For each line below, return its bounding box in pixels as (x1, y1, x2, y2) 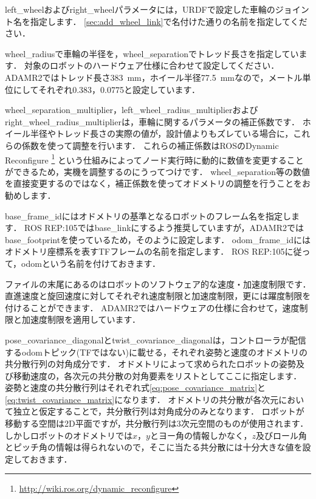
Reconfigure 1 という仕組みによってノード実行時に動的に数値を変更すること (5, 151, 304, 166)
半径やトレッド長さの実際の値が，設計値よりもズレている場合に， (30, 127, 294, 140)
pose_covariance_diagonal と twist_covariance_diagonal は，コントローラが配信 (5, 333, 306, 346)
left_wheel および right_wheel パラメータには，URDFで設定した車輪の (5, 3, 275, 15)
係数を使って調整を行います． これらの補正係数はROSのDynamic (21, 139, 279, 151)
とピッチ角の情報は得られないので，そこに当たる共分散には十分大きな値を (5, 441, 303, 453)
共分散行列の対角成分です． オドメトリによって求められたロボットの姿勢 (5, 357, 296, 370)
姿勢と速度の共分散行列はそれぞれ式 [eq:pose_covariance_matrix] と (5, 381, 266, 394)
